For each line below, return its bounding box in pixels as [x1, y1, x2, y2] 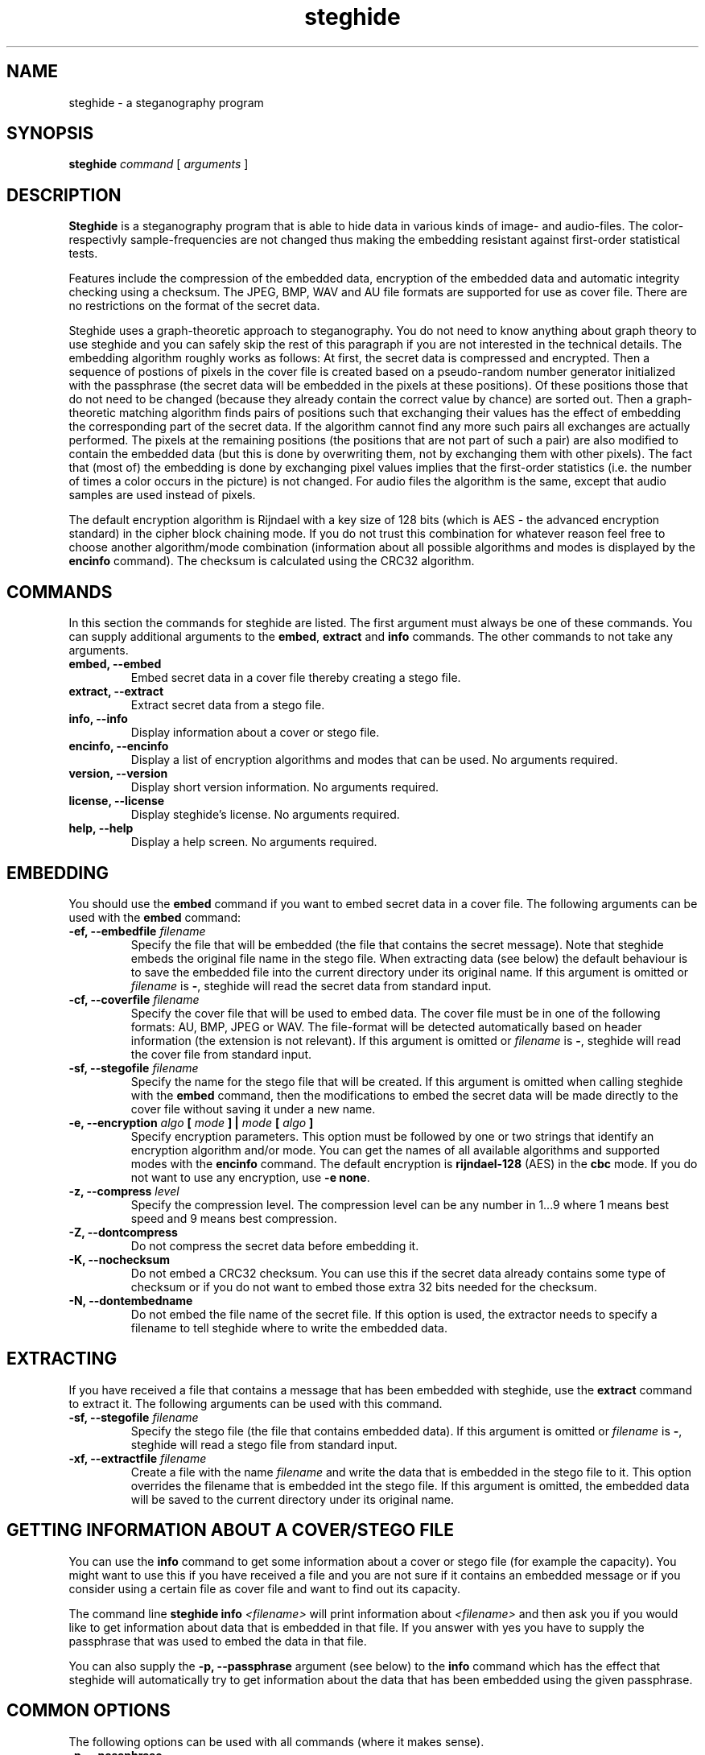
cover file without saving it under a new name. [130, 1101, 376, 1116]
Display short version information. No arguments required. [130, 780, 439, 795]
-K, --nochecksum [68, 1252, 170, 1266]
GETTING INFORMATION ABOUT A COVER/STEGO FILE [6, 1520, 454, 1541]
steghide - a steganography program [68, 95, 264, 109]
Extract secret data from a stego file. [130, 698, 325, 712]
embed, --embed [68, 657, 162, 671]
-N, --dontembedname [68, 1293, 193, 1307]
